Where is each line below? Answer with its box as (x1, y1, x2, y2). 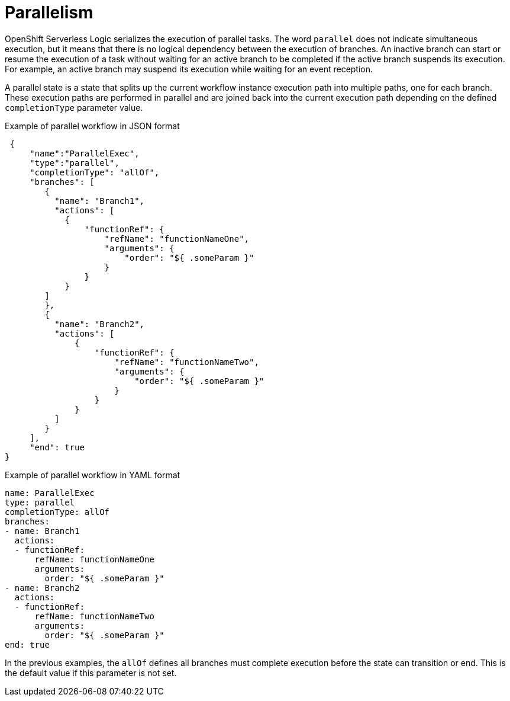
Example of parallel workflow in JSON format (5, 120, 180, 131)
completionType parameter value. (5, 102, 143, 113)
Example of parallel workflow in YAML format (5, 469, 180, 480)
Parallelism (5, 2, 93, 23)
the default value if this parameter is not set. (5, 667, 177, 678)
